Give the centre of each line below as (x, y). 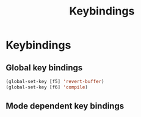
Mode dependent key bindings (65, 106)
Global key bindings (44, 68)
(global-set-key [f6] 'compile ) (47, 87)
